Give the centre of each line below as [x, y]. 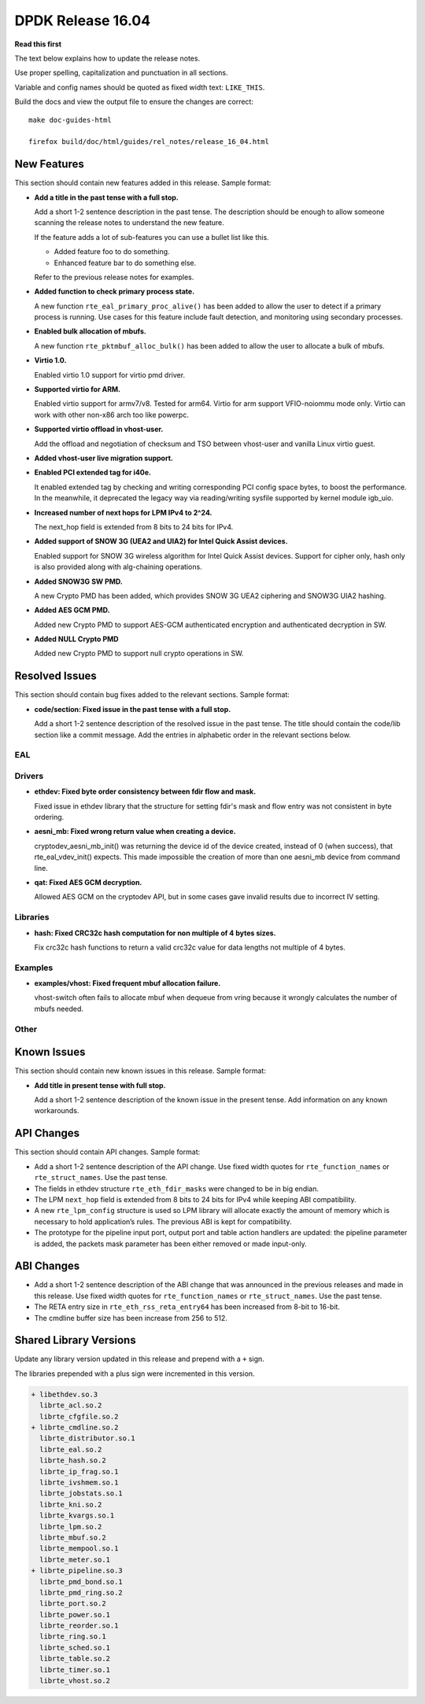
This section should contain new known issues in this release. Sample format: [140, 1071]
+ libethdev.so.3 [65, 1394]
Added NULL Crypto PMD [76, 639]
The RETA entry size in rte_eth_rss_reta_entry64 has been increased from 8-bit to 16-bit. [187, 1307]
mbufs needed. [59, 1009]
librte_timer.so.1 [75, 1669]
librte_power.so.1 [75, 1614]
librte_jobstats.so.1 [81, 1494]
